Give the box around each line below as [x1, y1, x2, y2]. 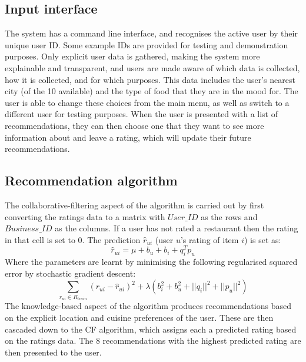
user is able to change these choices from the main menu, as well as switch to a [5, 96, 290, 108]
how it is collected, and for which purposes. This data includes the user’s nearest [5, 73, 295, 85]
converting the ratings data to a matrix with [5, 210, 165, 222]
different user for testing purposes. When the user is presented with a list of [5, 108, 278, 120]
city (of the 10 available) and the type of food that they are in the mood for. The [5, 85, 298, 97]
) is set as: [244, 233, 281, 245]
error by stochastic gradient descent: [5, 267, 136, 279]
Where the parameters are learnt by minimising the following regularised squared [5, 255, 298, 268]
